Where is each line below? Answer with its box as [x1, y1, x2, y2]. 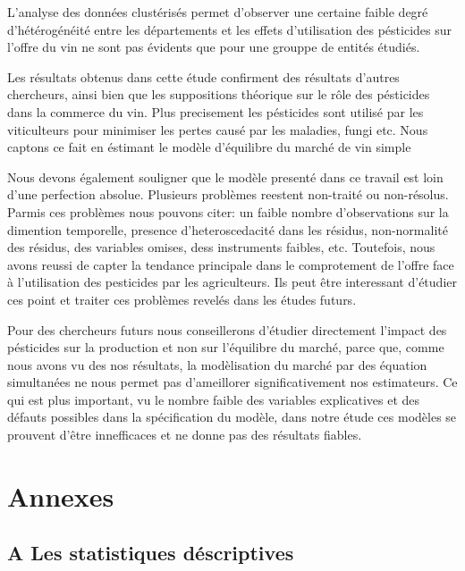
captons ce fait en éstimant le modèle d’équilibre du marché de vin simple [7, 138, 411, 156]
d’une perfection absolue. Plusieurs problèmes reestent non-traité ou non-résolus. [7, 185, 449, 204]
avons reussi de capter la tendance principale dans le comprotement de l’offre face [7, 255, 454, 273]
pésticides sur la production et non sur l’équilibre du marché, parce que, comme [7, 338, 444, 357]
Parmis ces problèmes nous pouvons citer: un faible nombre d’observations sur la [7, 202, 449, 221]
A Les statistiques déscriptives [7, 539, 294, 567]
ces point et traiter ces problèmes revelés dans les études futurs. [7, 290, 357, 308]
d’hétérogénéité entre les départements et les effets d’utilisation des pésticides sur [7, 20, 452, 38]
